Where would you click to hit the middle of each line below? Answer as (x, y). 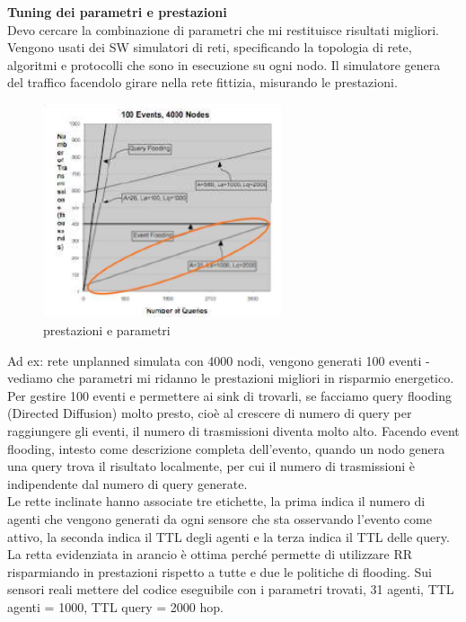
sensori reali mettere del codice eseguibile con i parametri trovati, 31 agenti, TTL (231, 589)
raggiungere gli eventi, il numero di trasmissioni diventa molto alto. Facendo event (233, 430)
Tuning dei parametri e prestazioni (117, 12)
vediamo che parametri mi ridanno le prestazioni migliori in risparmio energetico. (231, 378)
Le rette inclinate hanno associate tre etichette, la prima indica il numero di (216, 501)
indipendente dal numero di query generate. (127, 483)
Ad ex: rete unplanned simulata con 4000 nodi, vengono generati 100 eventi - (219, 360)
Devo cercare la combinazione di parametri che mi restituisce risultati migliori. (223, 29)
